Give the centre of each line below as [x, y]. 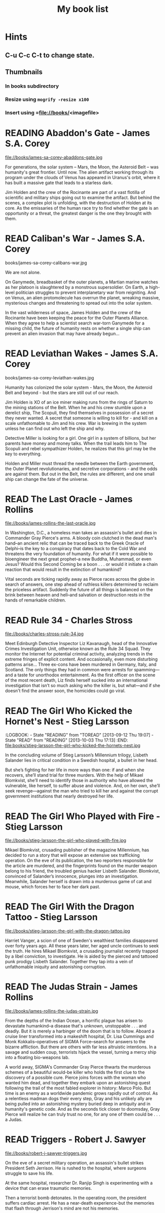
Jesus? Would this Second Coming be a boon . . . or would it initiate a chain [82, 564]
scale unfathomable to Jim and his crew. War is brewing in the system [76, 423]
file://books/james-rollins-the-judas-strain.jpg [52, 1011]
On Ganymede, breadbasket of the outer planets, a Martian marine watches [82, 282]
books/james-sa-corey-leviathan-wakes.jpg [50, 377]
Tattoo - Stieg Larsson [51, 917]
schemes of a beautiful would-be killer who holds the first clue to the [75, 1073]
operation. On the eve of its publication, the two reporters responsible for [79, 861]
